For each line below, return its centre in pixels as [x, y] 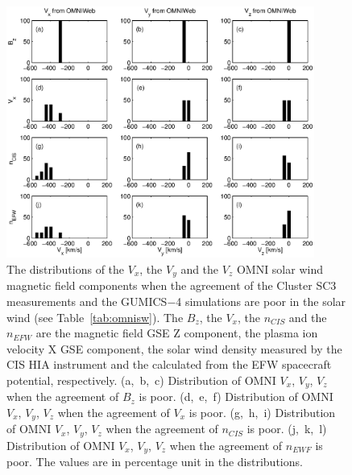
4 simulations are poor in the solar [261, 301]
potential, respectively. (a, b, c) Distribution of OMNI [141, 380]
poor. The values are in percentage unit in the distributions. [155, 462]
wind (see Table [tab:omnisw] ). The [95, 317]
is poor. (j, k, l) [287, 429]
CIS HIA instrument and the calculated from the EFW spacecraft [169, 364]
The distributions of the [66, 268]
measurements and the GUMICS [87, 301]
